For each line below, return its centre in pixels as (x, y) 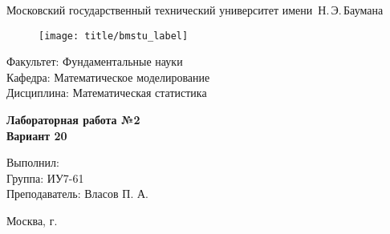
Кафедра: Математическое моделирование (108, 77)
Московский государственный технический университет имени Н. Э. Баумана (195, 10)
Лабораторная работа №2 (73, 120)
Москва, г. (32, 220)
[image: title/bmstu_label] (114, 36)
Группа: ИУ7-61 (45, 178)
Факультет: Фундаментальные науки (95, 61)
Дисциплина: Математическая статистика (107, 93)
